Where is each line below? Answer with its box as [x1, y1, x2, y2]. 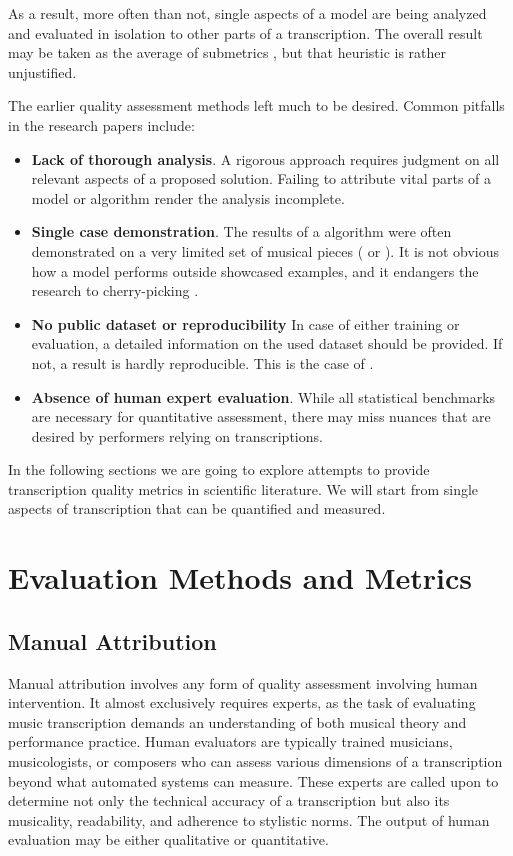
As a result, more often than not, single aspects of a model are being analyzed [8, 3, 487, 23]
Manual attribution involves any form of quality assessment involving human [8, 672, 478, 693]
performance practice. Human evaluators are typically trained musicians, [8, 731, 453, 752]
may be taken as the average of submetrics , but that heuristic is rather [8, 42, 447, 63]
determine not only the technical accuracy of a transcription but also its [8, 790, 450, 811]
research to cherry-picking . [31, 280, 199, 301]
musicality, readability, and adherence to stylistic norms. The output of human [8, 809, 490, 830]
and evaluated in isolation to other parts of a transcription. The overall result [8, 22, 483, 43]
